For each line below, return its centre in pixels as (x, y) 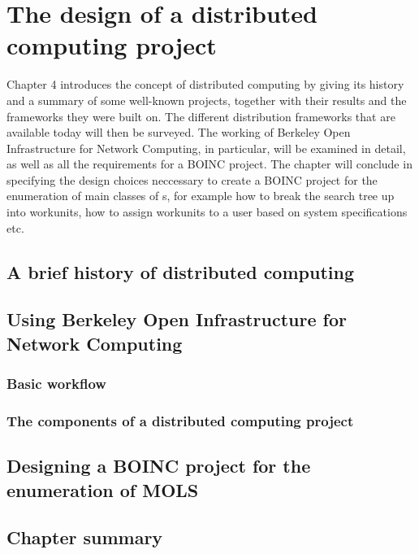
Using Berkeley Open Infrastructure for (177, 319)
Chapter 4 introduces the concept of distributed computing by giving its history (205, 84)
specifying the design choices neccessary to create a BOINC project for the (192, 179)
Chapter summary (85, 537)
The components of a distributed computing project (180, 420)
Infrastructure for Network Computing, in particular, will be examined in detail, (206, 148)
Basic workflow (56, 384)
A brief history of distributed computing (180, 271)
